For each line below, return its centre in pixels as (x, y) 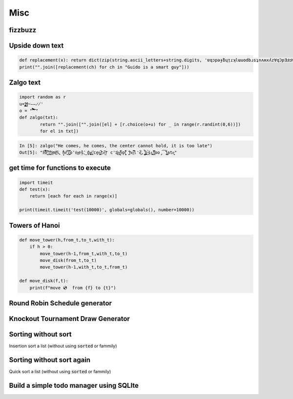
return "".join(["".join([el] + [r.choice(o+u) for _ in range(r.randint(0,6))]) (140, 124)
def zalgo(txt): (39, 118)
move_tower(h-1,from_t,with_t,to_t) (84, 253)
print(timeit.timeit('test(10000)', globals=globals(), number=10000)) (107, 210)
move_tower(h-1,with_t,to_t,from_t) (84, 267)
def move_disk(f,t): (44, 281)
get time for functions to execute (60, 168)
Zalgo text (25, 82)
